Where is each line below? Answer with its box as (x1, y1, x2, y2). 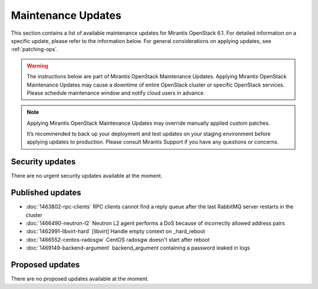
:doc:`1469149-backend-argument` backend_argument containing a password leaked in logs (25, 244, 250, 251)
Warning (26, 62, 48, 69)
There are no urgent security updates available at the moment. (11, 172, 163, 180)
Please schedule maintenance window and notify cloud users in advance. (26, 89, 206, 97)
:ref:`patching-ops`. (11, 46, 58, 53)
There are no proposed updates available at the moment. (11, 275, 149, 283)
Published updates (11, 188, 82, 198)
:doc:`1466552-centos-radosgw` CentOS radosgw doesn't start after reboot (25, 236, 210, 243)
